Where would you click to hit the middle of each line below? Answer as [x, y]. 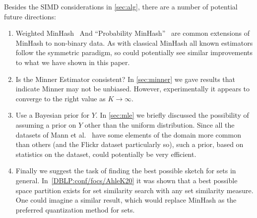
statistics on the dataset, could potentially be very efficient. [106, 154]
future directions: [30, 16]
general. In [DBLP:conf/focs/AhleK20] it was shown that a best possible [127, 180]
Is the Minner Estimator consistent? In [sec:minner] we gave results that [126, 79]
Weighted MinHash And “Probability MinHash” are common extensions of [132, 33]
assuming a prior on [46, 124]
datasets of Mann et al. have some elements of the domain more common [128, 134]
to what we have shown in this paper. [73, 62]
